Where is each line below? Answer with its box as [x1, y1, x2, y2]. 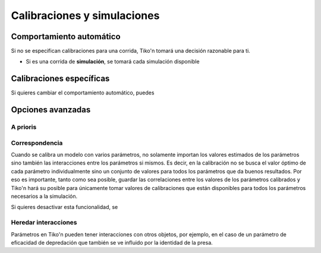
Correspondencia [11, 138, 63, 147]
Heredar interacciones [11, 219, 77, 227]
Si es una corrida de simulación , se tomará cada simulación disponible [26, 58, 200, 65]
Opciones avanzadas [11, 105, 91, 115]
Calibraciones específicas [11, 74, 110, 84]
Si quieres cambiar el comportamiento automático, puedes [11, 89, 155, 96]
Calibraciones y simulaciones [11, 9, 160, 22]
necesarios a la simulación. [11, 193, 78, 200]
